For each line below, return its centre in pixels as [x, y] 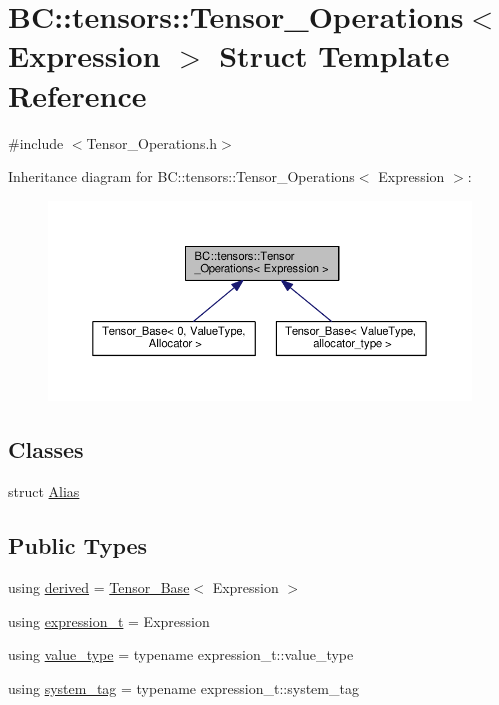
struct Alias [44, 491]
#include [36, 142]
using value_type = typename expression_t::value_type [181, 654]
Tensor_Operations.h [152, 142]
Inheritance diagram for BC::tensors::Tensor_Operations [181, 176]
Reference [77, 94]
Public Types [78, 545]
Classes [46, 449]
